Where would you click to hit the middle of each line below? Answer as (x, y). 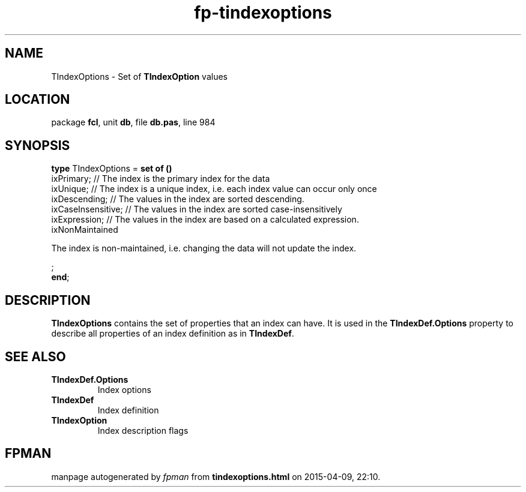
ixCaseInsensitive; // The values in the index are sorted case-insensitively (197, 209)
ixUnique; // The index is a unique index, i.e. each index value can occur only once (214, 189)
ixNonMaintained (85, 230)
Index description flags (143, 430)
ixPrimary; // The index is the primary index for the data (161, 179)
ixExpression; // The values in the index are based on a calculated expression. (205, 220)
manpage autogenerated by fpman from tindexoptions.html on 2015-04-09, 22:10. (216, 476)
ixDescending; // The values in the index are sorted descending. (178, 199)
